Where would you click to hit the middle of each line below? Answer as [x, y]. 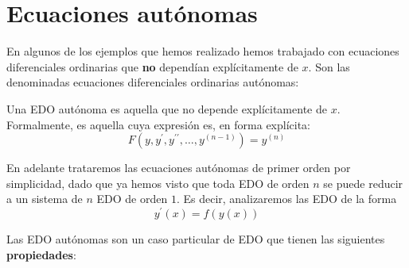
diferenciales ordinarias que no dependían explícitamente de [152, 66]
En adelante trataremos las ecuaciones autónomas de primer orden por [179, 168]
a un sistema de [45, 199]
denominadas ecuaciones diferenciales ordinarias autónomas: [153, 82]
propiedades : [41, 254]
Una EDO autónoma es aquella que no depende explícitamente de [167, 108]
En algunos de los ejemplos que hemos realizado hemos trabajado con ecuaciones [203, 51]
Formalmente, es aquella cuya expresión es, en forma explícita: [159, 124]
